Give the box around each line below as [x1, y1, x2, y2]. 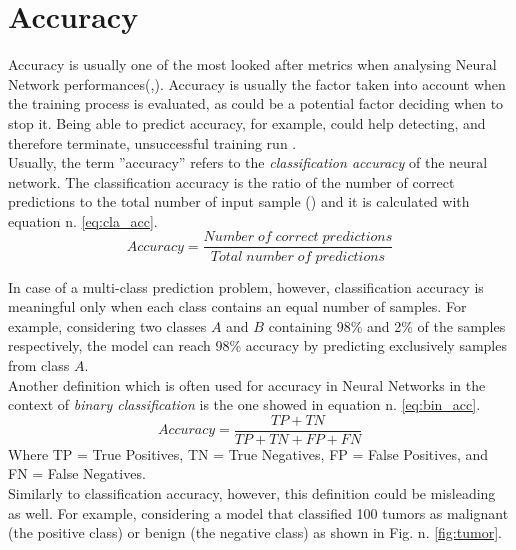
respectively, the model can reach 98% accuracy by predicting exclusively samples [8, 335, 507, 356]
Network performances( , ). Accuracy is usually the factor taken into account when [8, 73, 506, 94]
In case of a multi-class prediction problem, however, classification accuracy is [8, 276, 484, 297]
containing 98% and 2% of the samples [268, 315, 506, 336]
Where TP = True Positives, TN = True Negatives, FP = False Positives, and [8, 443, 489, 464]
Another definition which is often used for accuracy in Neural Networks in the [8, 374, 486, 395]
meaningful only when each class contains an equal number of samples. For [8, 296, 467, 317]
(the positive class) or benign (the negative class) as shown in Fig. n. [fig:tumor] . [8, 522, 502, 543]
